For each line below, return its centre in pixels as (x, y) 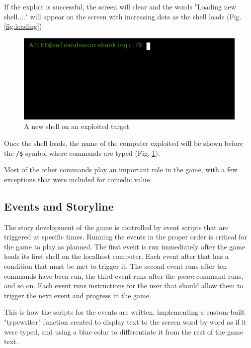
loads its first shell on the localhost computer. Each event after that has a (116, 256)
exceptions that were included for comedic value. (78, 179)
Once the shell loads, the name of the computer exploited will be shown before (124, 143)
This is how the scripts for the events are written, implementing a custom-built (125, 312)
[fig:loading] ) (23, 26)
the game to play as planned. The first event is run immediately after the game (125, 246)
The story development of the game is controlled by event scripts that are (116, 227)
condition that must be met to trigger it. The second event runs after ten (116, 266)
